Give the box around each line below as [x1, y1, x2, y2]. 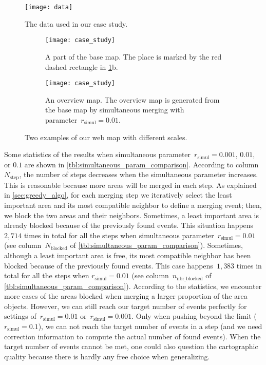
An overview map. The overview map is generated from [45, 94, 220, 105]
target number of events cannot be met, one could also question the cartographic [4, 341, 258, 352]
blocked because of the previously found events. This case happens [4, 260, 213, 271]
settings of [4, 311, 36, 321]
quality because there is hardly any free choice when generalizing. [4, 351, 210, 361]
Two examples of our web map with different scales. [25, 131, 187, 142]
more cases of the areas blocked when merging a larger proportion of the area [4, 291, 248, 301]
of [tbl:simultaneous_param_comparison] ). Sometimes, [70, 240, 243, 251]
